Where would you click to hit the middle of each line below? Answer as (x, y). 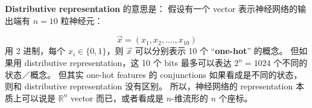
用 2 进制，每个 (35, 51)
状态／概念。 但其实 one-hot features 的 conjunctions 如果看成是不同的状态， (154, 74)
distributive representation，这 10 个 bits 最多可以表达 (128, 62)
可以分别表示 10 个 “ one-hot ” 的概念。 (211, 51)
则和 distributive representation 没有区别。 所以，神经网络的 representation (149, 86)
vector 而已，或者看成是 (117, 97)
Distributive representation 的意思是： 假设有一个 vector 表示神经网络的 (151, 8)
